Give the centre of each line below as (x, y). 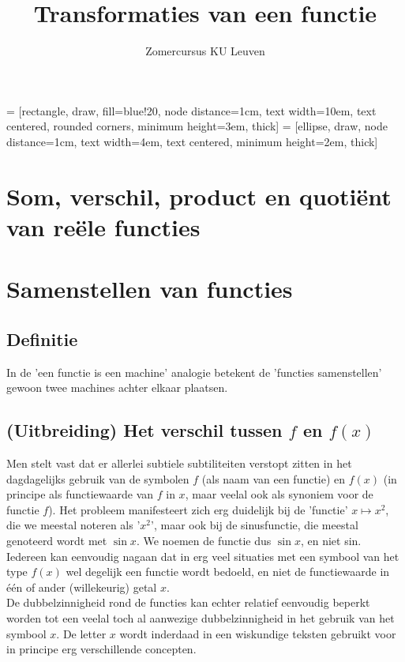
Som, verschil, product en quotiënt (199, 196)
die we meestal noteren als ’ (73, 525)
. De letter (81, 633)
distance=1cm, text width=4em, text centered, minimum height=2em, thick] (192, 141)
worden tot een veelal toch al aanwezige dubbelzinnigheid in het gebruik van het (201, 617)
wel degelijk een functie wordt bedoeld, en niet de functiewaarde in (228, 572)
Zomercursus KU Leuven (205, 51)
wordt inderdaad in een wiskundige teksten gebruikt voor (258, 633)
